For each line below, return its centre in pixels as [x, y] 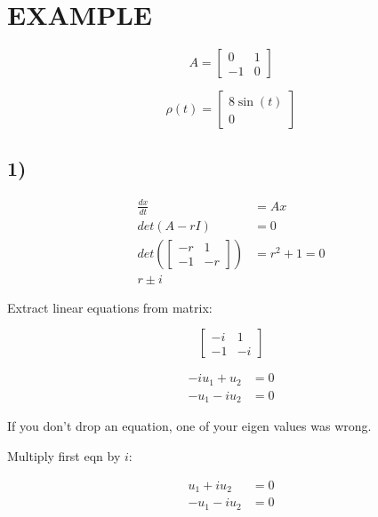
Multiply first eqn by [64, 455]
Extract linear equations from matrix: [110, 307]
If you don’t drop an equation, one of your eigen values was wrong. [189, 426]
